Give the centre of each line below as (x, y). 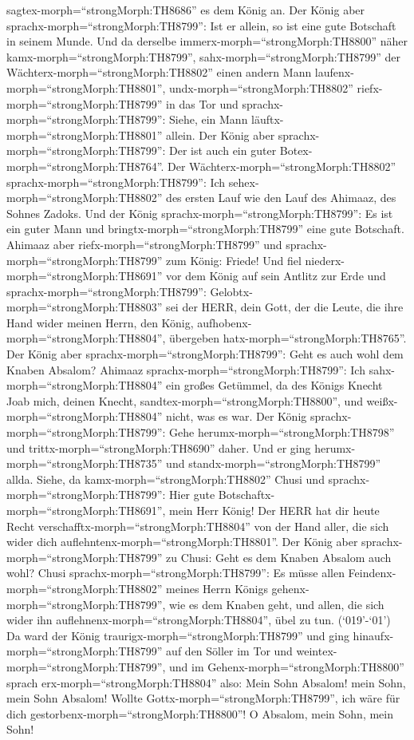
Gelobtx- (231, 291)
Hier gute (192, 495)
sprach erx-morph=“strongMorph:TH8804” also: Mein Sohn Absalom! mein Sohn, (206, 682)
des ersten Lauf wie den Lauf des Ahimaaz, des (281, 198)
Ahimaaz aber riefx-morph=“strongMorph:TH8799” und (144, 244)
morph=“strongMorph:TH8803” (85, 307)
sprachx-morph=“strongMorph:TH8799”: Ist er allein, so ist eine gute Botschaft (201, 25)
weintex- (317, 651)
